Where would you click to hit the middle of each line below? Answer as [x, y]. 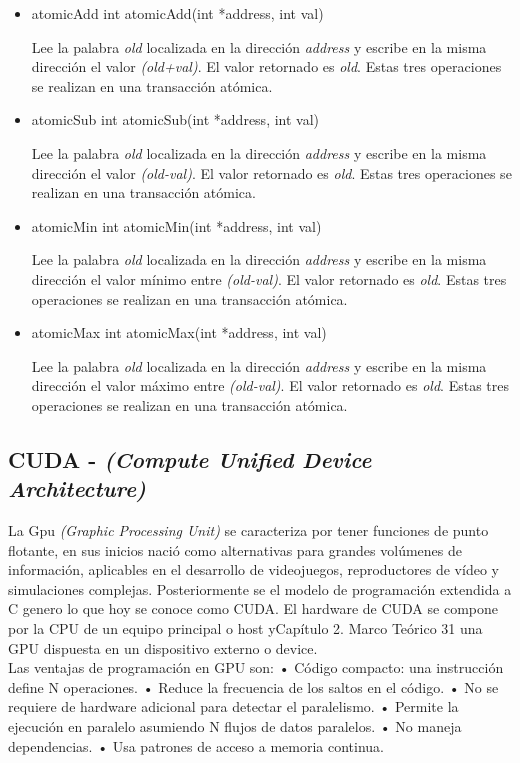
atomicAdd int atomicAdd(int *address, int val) [177, 13]
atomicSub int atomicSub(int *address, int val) [175, 119]
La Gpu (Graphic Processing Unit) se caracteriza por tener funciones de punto [248, 530]
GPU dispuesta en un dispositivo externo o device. [163, 647]
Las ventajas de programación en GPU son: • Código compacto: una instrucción [256, 667]
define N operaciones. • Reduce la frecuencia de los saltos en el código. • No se [253, 686]
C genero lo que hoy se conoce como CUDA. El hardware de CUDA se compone [253, 608]
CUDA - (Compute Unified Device [190, 458]
